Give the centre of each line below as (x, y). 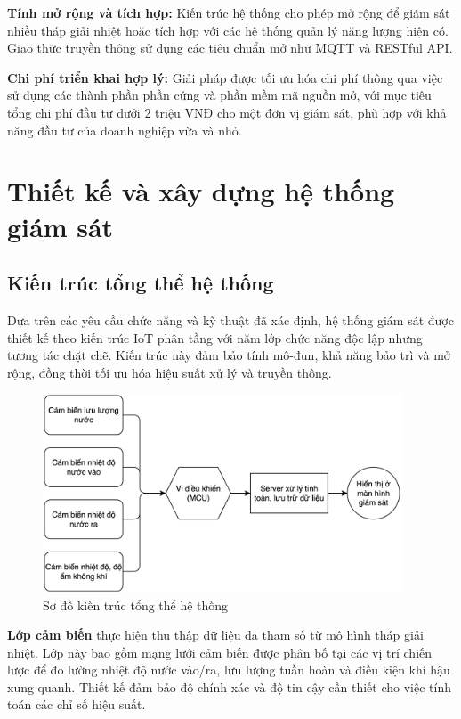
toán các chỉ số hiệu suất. (77, 704)
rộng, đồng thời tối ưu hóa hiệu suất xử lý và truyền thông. (170, 372)
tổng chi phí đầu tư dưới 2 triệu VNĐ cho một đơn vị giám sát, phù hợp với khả (227, 112)
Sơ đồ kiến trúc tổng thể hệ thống (136, 605)
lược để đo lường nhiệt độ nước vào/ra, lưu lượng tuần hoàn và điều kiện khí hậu (229, 670)
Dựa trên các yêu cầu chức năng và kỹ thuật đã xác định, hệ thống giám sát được (230, 319)
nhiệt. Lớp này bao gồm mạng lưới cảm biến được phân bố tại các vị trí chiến (220, 652)
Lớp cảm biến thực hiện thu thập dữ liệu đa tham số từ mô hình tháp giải (215, 635)
